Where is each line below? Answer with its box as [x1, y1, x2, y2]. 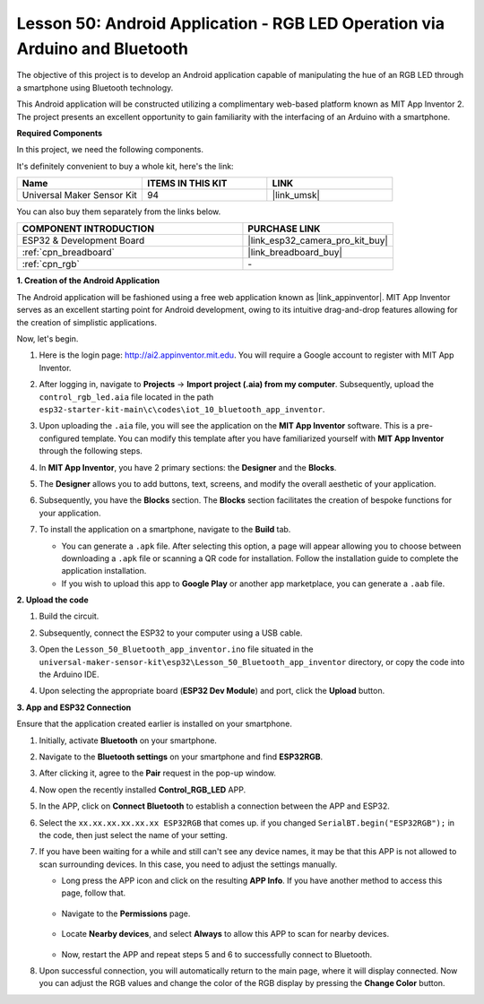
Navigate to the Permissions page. [61, 908, 191, 919]
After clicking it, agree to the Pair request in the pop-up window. [39, 767, 277, 779]
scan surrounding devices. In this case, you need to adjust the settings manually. [39, 859, 338, 870]
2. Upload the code [16, 594, 89, 605]
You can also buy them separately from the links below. [16, 206, 221, 217]
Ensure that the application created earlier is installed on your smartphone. [16, 718, 293, 730]
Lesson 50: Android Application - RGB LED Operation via [16, 13, 445, 33]
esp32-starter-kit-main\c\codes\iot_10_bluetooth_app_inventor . [39, 403, 325, 414]
